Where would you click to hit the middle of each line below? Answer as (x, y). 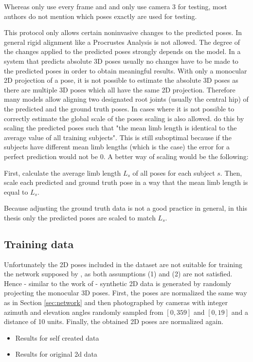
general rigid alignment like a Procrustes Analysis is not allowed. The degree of (122, 42)
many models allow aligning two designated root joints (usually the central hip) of (126, 99)
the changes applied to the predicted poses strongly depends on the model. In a (122, 51)
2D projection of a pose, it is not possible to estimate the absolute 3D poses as (121, 80)
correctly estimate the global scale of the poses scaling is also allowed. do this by (124, 118)
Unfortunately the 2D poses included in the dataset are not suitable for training (123, 264)
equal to (16, 191)
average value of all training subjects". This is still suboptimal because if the (118, 137)
